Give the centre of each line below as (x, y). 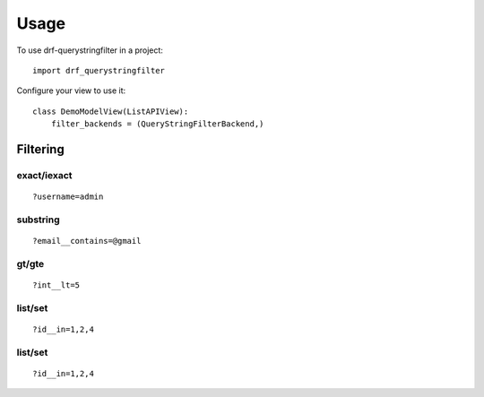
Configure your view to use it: (71, 91)
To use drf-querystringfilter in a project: (90, 50)
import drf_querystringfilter (99, 70)
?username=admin (68, 197)
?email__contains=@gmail (87, 241)
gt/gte (30, 263)
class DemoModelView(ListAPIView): (111, 111)
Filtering (40, 149)
